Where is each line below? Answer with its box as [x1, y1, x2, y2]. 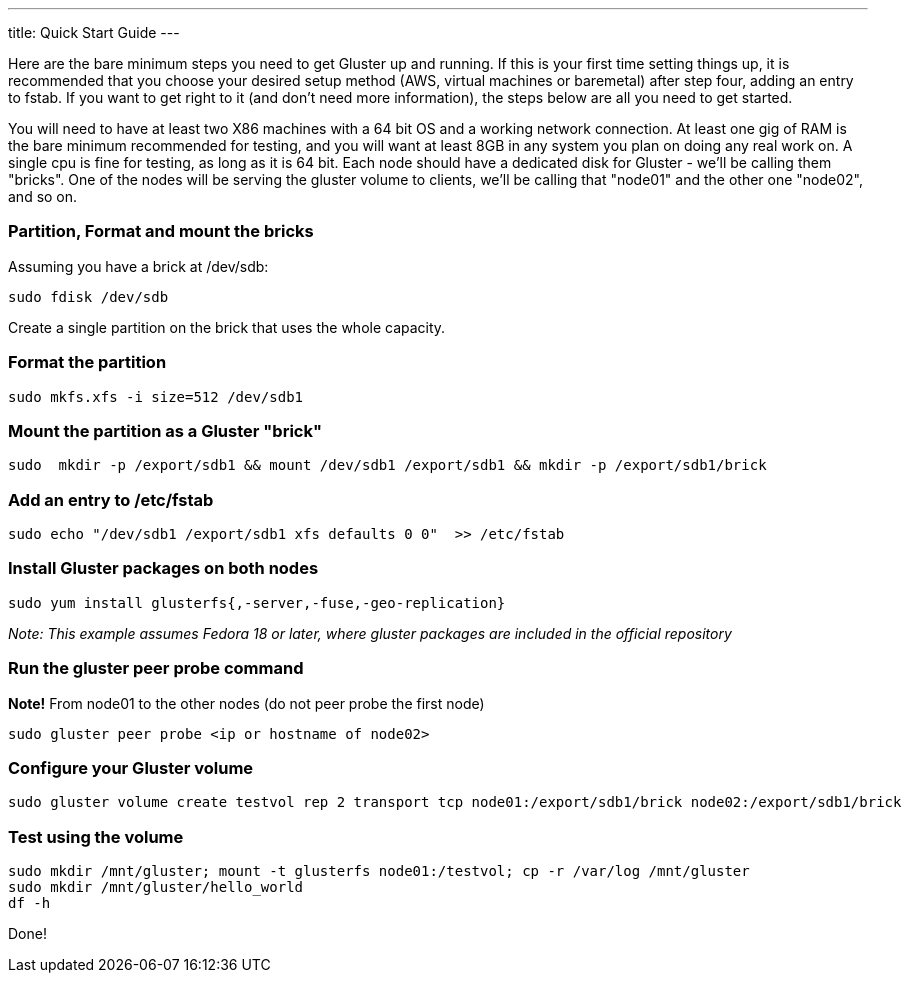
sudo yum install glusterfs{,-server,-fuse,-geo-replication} [8, 594, 506, 611]
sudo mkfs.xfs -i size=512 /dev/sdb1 [8, 388, 304, 405]
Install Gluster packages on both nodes [8, 558, 319, 579]
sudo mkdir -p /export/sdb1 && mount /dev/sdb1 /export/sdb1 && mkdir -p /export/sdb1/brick [8, 457, 767, 474]
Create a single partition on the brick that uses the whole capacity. [8, 318, 446, 336]
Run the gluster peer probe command [8, 658, 304, 679]
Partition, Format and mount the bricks [8, 221, 314, 242]
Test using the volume [8, 826, 184, 847]
